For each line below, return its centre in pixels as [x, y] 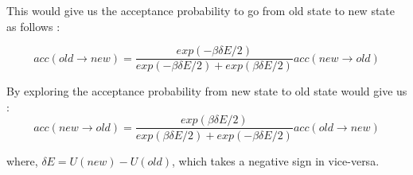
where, [22, 160]
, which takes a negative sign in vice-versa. [276, 160]
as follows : [33, 26]
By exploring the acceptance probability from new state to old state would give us [207, 91]
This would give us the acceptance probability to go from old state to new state [201, 10]
